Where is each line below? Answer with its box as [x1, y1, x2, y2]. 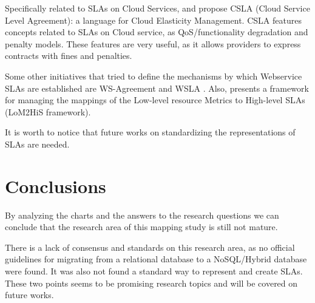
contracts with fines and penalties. [5, 49, 132, 62]
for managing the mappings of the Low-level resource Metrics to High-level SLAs [5, 94, 305, 106]
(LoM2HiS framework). [5, 105, 91, 118]
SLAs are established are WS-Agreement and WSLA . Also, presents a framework [5, 81, 309, 94]
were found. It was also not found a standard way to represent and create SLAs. [5, 265, 303, 277]
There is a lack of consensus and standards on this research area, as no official [5, 240, 295, 253]
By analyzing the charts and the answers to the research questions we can [5, 208, 279, 221]
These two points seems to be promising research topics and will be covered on [5, 276, 298, 289]
